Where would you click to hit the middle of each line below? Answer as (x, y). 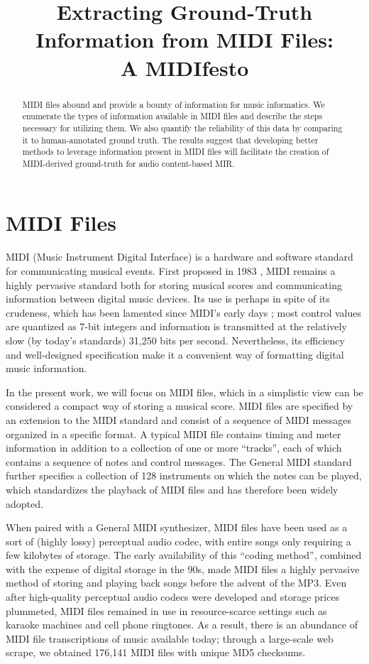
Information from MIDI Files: (184, 39)
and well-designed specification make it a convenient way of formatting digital (175, 354)
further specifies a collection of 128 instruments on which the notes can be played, (184, 475)
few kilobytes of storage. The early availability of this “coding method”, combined (184, 555)
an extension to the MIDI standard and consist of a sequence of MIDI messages (179, 419)
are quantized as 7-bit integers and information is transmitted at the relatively (176, 326)
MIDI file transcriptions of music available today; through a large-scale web (170, 638)
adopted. (24, 503)
